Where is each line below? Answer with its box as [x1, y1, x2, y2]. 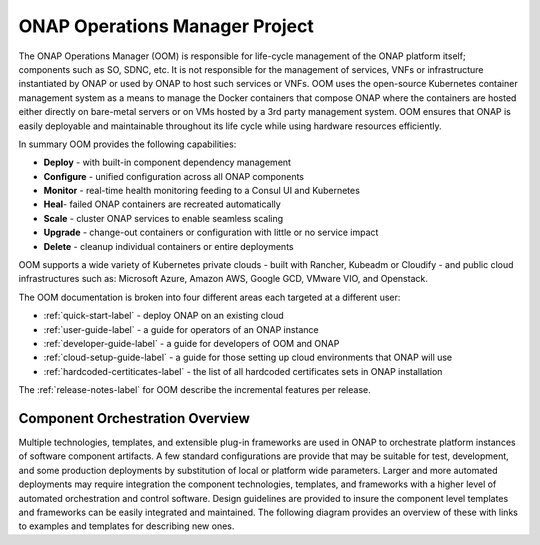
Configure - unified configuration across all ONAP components [43, 170, 305, 182]
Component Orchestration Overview [18, 410, 250, 427]
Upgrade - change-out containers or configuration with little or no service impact [43, 226, 379, 239]
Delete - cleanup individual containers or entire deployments [43, 240, 294, 252]
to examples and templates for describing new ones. [18, 520, 235, 532]
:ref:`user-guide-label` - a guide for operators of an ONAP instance [43, 323, 319, 335]
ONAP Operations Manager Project [18, 15, 314, 37]
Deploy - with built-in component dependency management [43, 156, 292, 169]
